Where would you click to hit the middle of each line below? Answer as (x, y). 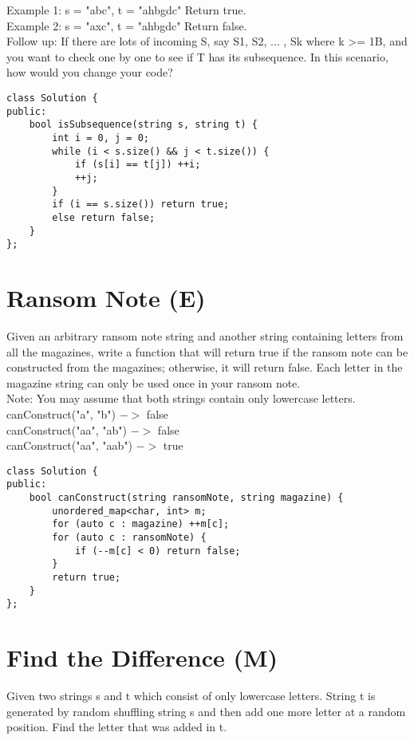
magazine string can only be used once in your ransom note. (154, 382)
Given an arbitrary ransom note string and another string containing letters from (205, 335)
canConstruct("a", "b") (61, 413)
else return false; (104, 217)
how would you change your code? (90, 72)
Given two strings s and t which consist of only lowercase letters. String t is (191, 696)
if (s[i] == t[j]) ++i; (138, 165)
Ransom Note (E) (106, 298)
